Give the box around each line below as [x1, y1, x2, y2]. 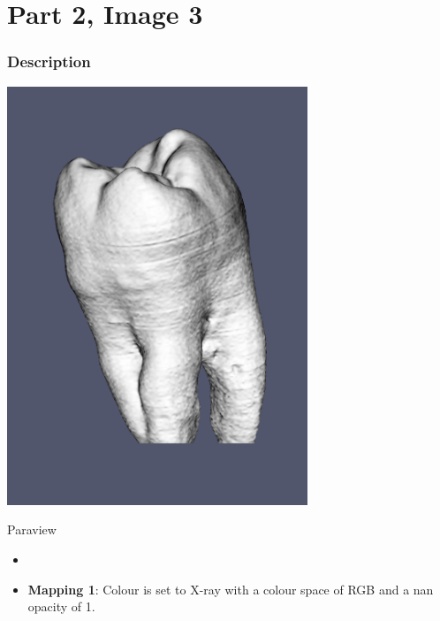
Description [7, 50, 91, 73]
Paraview [7, 520, 57, 539]
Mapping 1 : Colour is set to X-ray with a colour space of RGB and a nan [27, 579, 434, 598]
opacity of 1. [27, 597, 95, 616]
